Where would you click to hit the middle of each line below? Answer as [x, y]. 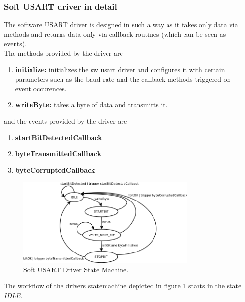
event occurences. [41, 88]
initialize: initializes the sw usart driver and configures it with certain [120, 69]
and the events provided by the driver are [66, 121]
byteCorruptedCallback [55, 170]
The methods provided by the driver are [63, 53]
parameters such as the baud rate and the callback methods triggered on [123, 79]
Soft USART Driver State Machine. [76, 269]
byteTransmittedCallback [58, 154]
